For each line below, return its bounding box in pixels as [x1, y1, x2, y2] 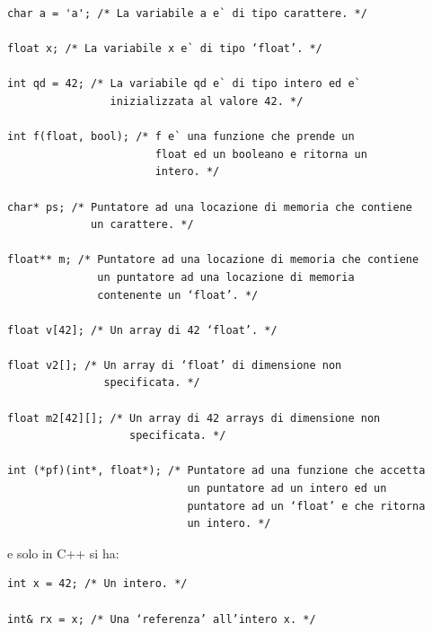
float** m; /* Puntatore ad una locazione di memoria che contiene [7, 253, 419, 267]
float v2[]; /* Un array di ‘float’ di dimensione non [7, 358, 342, 372]
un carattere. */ [91, 218, 194, 232]
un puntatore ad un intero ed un [187, 482, 387, 496]
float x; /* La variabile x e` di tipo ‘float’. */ [7, 42, 322, 56]
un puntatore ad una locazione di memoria [97, 270, 355, 284]
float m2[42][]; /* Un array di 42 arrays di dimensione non [7, 411, 381, 425]
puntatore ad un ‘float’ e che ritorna [187, 499, 426, 513]
